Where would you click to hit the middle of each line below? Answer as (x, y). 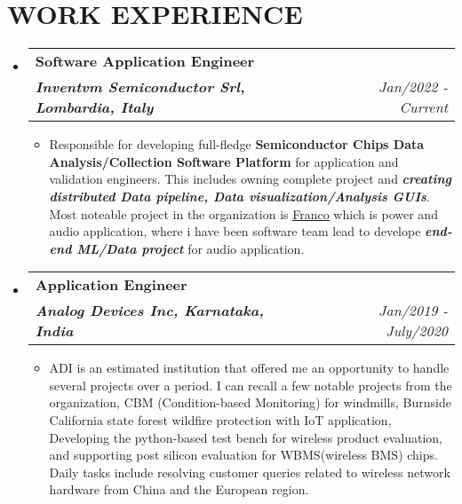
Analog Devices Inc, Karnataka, (149, 311)
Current (423, 107)
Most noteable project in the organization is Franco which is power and (243, 213)
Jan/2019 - (413, 311)
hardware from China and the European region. (179, 489)
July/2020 (417, 331)
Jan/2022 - (413, 87)
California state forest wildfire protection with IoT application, (220, 420)
